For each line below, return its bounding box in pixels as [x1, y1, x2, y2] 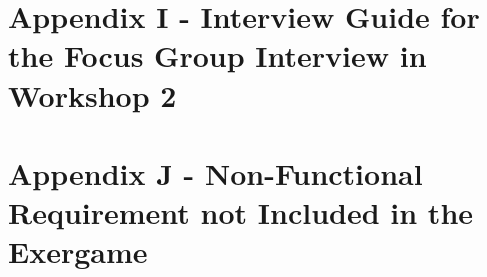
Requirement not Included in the [8, 192, 474, 233]
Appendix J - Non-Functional [8, 152, 423, 193]
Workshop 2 [8, 74, 177, 115]
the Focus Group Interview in [8, 35, 427, 76]
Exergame [8, 231, 148, 272]
